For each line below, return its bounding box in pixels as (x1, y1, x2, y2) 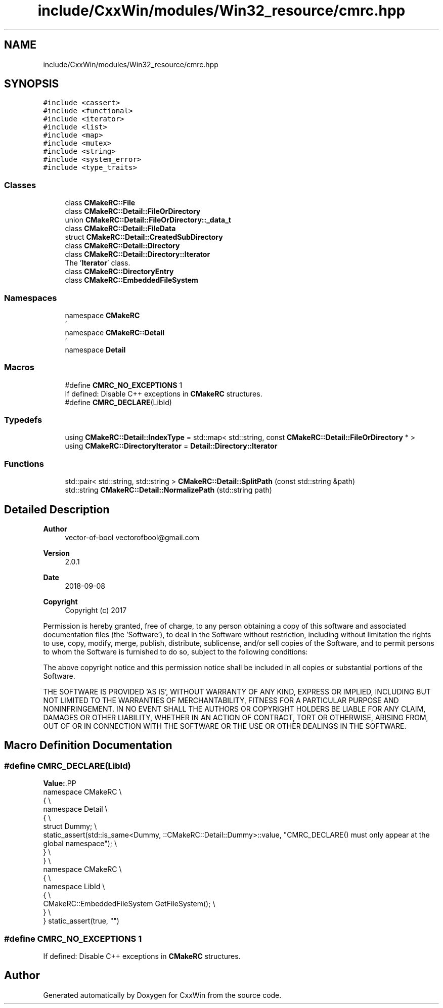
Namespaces (4, 292, 57, 303)
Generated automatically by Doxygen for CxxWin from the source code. (43, 990, 282, 999)
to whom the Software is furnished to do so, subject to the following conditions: (43, 647, 308, 656)
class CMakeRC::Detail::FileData (65, 224, 176, 233)
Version (43, 549, 70, 558)
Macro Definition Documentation (4, 739, 172, 752)
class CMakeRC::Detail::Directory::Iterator (65, 250, 210, 259)
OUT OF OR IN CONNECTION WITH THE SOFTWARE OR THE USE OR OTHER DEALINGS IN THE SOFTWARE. (43, 722, 407, 731)
